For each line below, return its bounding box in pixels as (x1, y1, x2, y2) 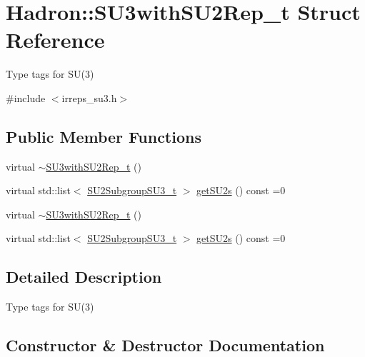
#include (6, 90, 46, 105)
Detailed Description (6, 266, 162, 288)
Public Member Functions (6, 125, 201, 147)
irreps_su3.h (61, 90, 117, 105)
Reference (6, 25, 105, 54)
